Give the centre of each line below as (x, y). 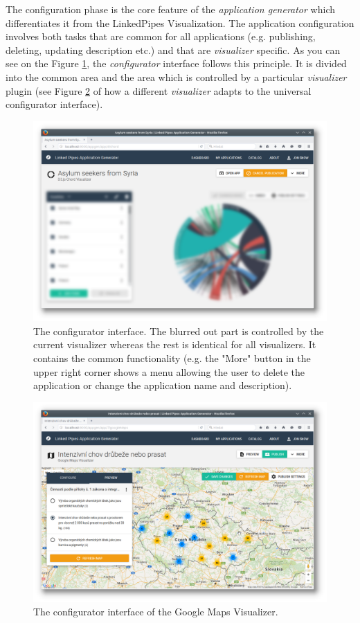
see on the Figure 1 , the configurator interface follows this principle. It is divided (176, 63)
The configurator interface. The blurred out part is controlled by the (179, 331)
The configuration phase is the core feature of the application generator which (170, 9)
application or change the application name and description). (163, 385)
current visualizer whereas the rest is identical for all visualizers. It (175, 344)
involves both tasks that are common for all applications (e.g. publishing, (161, 36)
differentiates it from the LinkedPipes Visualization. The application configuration (180, 22)
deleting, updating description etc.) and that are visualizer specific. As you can (173, 49)
